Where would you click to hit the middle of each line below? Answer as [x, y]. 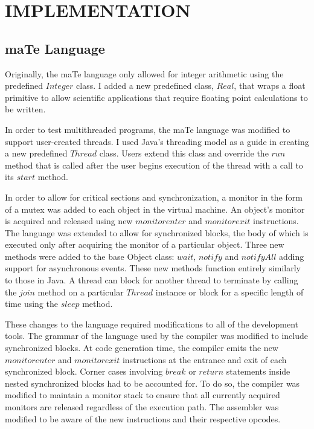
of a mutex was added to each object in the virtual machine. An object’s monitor [155, 209]
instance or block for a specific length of [229, 292]
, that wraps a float [270, 85]
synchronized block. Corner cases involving [84, 371]
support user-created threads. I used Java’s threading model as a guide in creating [157, 141]
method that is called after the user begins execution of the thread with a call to [154, 165]
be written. [25, 109]
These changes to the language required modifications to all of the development [152, 324]
